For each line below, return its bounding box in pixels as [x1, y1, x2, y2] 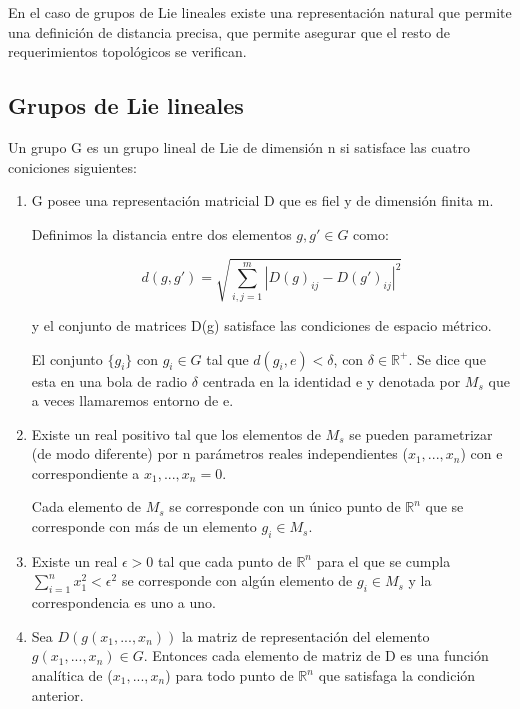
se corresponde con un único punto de [169, 496, 401, 517]
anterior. [31, 684, 84, 705]
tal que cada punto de [157, 550, 292, 571]
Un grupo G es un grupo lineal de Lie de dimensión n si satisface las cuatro [8, 136, 471, 157]
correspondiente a [31, 462, 140, 483]
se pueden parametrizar [349, 423, 493, 444]
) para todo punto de [165, 665, 294, 686]
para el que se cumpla [316, 550, 451, 571]
